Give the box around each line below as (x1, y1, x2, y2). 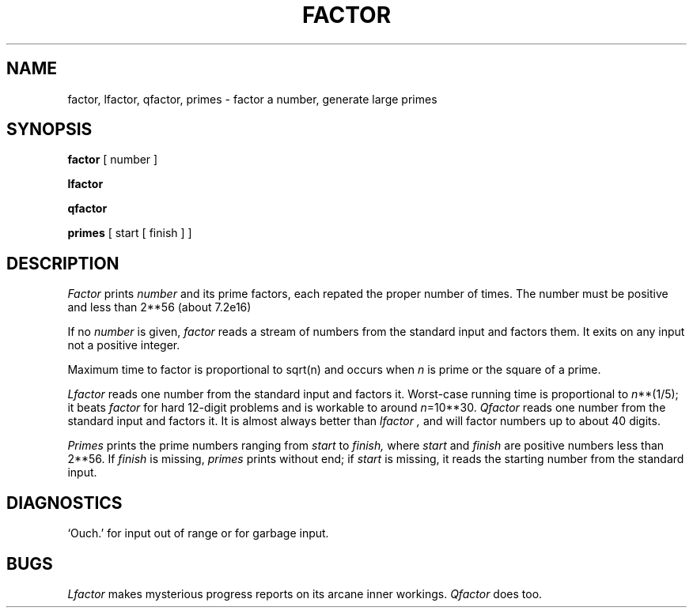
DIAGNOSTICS (6, 492, 123, 513)
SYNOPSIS (6, 119, 93, 140)
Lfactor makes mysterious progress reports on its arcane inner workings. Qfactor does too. (67, 586, 543, 601)
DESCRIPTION (6, 253, 119, 273)
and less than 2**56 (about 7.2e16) (67, 300, 252, 315)
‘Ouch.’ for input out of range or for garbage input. (67, 526, 329, 541)
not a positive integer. (67, 338, 180, 352)
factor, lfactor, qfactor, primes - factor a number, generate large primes (67, 92, 437, 106)
